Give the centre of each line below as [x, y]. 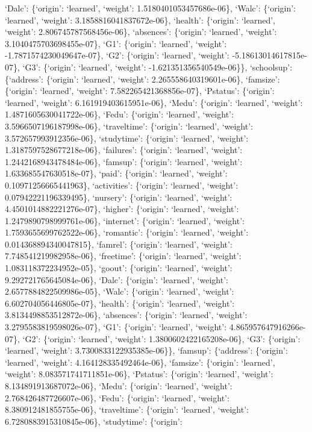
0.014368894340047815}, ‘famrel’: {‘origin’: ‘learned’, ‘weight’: [119, 244]
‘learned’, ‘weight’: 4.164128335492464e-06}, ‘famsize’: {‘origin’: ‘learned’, [140, 362]
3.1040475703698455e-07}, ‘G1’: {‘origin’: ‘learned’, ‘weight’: [116, 43]
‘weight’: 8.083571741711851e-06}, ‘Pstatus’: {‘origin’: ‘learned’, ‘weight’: [139, 374]
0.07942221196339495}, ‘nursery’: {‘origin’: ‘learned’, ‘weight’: [119, 197]
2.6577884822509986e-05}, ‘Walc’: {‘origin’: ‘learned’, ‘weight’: [120, 291]
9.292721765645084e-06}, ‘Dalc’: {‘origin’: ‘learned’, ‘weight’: [117, 279]
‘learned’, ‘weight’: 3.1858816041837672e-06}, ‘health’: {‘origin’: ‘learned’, [140, 20]
